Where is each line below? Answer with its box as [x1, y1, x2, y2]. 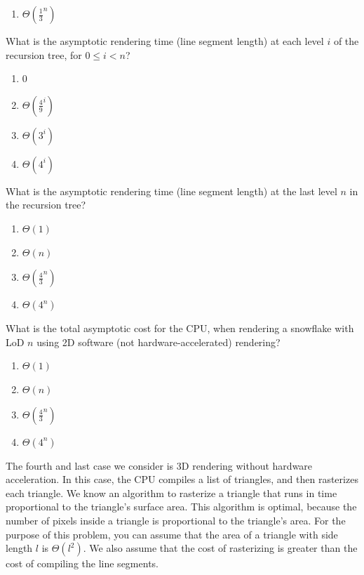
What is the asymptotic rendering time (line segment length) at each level [6, 34, 324, 48]
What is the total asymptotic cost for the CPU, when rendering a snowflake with [6, 321, 354, 336]
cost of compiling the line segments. [6, 556, 159, 571]
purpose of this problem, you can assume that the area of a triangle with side [6, 527, 338, 541]
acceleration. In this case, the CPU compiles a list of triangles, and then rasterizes [6, 472, 358, 487]
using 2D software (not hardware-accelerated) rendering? [36, 334, 281, 349]
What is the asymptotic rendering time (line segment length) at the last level [6, 183, 337, 198]
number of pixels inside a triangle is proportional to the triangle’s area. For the [6, 513, 346, 527]
